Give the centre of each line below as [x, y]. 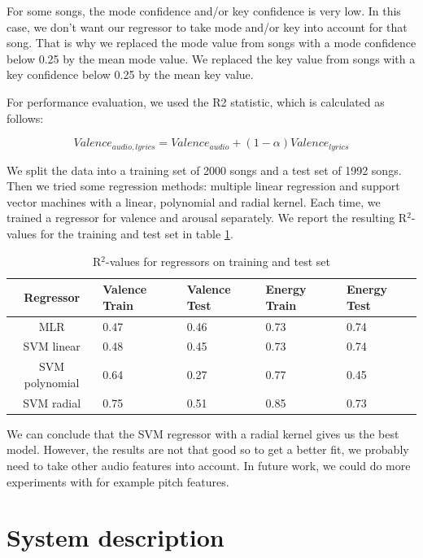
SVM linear [52, 346]
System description [116, 537]
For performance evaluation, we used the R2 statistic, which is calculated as [196, 101]
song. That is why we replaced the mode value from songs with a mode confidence [211, 43]
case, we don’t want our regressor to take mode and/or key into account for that [207, 26]
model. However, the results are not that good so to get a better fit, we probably [208, 449]
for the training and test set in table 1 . [137, 233]
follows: [25, 118]
